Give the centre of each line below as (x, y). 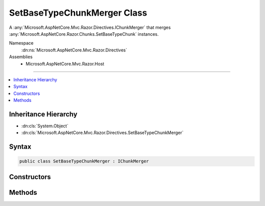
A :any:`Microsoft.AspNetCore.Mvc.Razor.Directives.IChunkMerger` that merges (90, 27)
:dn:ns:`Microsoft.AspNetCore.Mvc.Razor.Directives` (74, 50)
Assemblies (21, 57)
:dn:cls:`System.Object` (45, 126)
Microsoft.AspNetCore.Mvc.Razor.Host (65, 64)
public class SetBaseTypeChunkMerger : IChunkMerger (84, 161)
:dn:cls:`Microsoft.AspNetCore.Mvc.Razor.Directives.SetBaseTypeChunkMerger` (103, 133)
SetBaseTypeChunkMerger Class (78, 13)
